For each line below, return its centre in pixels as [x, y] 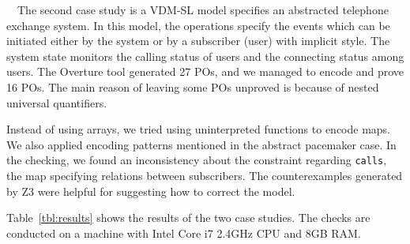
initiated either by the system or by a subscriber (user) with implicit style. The [198, 41]
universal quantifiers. [57, 102]
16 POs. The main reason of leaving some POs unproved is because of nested [193, 86]
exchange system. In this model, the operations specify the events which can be [198, 25]
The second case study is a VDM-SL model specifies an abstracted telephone [203, 9]
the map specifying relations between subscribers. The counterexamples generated [205, 175]
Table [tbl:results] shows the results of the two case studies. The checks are [188, 218]
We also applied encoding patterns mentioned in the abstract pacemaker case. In [201, 144]
